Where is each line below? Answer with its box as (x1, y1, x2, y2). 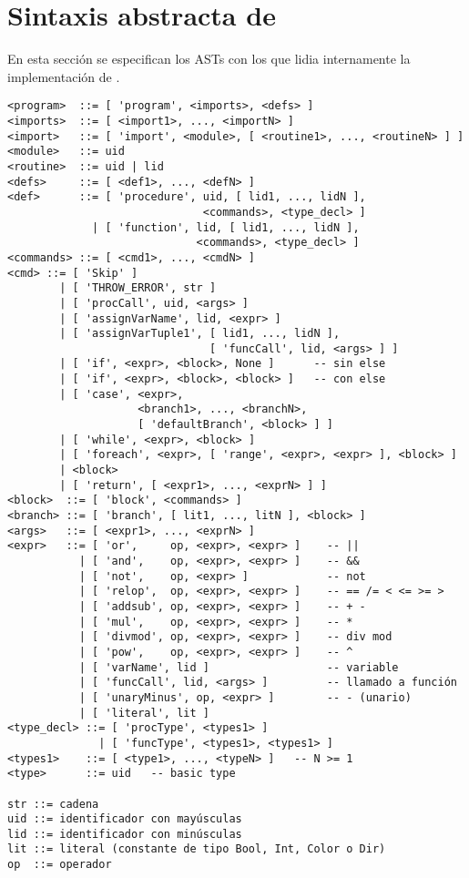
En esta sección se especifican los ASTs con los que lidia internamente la (7, 49, 411, 68)
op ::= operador (7, 858, 112, 872)
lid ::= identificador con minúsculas (7, 827, 242, 841)
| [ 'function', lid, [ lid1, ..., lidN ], (92, 220, 360, 234)
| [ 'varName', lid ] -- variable (78, 660, 399, 674)
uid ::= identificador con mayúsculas (7, 812, 242, 826)
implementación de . (7, 66, 120, 86)
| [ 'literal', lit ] (78, 706, 209, 720)
